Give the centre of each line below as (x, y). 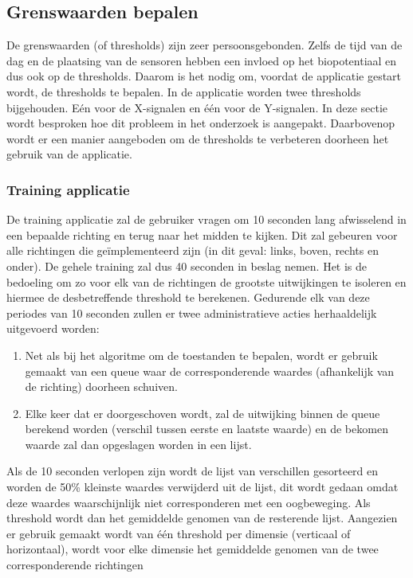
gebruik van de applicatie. (69, 154)
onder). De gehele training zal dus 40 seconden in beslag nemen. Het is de (187, 266)
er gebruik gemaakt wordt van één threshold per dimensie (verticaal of (179, 533)
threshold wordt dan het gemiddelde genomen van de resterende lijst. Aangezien (202, 518)
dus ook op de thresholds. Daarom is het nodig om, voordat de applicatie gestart (204, 76)
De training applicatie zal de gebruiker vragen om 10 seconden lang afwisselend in (206, 219)
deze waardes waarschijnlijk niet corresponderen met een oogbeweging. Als (189, 502)
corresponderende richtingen (75, 565)
